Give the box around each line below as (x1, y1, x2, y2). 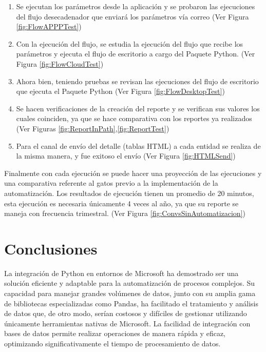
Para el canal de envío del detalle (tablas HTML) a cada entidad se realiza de (16, 140, 261, 151)
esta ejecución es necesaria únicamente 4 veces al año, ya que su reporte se (4, 198, 239, 208)
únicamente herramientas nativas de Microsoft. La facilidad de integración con (4, 318, 251, 328)
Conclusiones (4, 238, 98, 259)
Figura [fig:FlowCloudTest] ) (16, 58, 104, 69)
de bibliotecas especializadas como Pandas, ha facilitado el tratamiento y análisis (4, 298, 258, 308)
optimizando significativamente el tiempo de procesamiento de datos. (4, 338, 221, 348)
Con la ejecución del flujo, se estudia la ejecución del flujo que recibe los (16, 38, 243, 49)
